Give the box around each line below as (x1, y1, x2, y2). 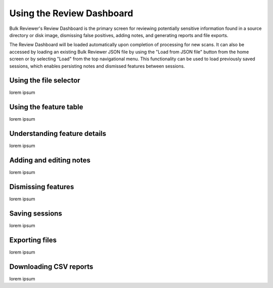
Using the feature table (9, 103, 83, 112)
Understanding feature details (9, 129, 106, 138)
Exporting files (9, 236, 57, 244)
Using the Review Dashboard (9, 8, 133, 19)
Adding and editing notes (9, 156, 90, 165)
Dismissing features (9, 183, 74, 191)
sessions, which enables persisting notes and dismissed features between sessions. (9, 63, 185, 69)
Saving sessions (9, 209, 63, 218)
